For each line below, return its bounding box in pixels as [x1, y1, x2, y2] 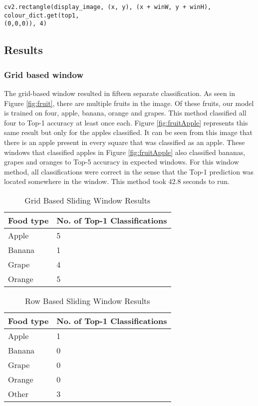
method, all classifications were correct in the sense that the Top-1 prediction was [4, 166, 254, 176]
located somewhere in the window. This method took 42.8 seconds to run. [4, 176, 230, 186]
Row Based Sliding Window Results [24, 294, 150, 306]
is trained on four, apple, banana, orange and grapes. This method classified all [4, 107, 247, 118]
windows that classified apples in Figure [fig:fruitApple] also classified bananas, [4, 146, 246, 157]
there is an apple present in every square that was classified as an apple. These [4, 136, 245, 147]
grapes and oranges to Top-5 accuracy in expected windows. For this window [4, 156, 239, 167]
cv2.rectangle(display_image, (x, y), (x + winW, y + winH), [4, 3, 212, 10]
